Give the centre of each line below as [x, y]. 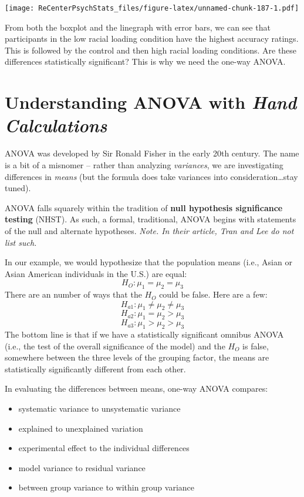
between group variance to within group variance [107, 487]
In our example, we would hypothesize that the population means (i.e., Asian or [148, 262]
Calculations [56, 125]
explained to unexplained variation [81, 428]
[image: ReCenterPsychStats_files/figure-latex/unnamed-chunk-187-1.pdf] [152, 8]
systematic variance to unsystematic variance [99, 408]
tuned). [18, 188]
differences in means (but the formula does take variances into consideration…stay [151, 176]
